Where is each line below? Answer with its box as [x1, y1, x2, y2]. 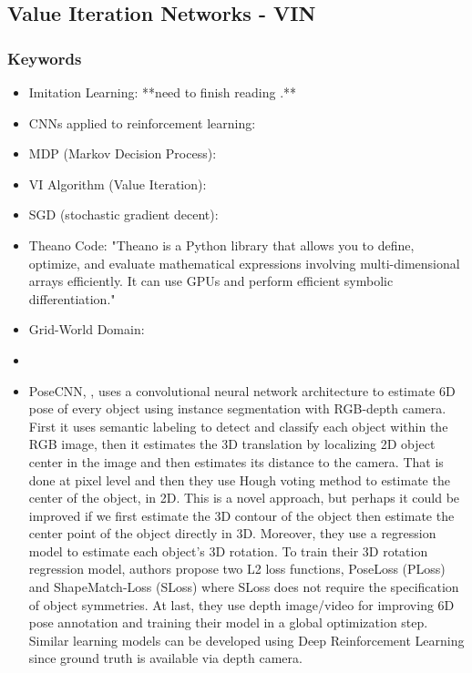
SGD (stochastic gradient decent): [28, 205, 219, 224]
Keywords [7, 46, 82, 69]
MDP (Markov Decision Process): [28, 144, 217, 163]
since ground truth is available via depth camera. [28, 648, 303, 668]
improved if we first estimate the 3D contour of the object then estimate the [28, 505, 455, 525]
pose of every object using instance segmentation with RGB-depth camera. [28, 399, 446, 418]
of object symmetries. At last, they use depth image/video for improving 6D [28, 595, 455, 614]
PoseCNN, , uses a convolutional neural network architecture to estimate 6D [28, 381, 456, 400]
